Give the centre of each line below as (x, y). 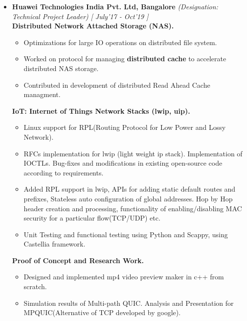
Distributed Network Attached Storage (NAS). (93, 26)
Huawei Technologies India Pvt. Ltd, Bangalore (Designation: (115, 6)
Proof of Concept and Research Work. (78, 260)
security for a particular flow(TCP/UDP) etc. (92, 218)
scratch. (35, 286)
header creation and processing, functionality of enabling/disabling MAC (133, 208)
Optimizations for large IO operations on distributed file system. (120, 42)
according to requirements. (64, 172)
